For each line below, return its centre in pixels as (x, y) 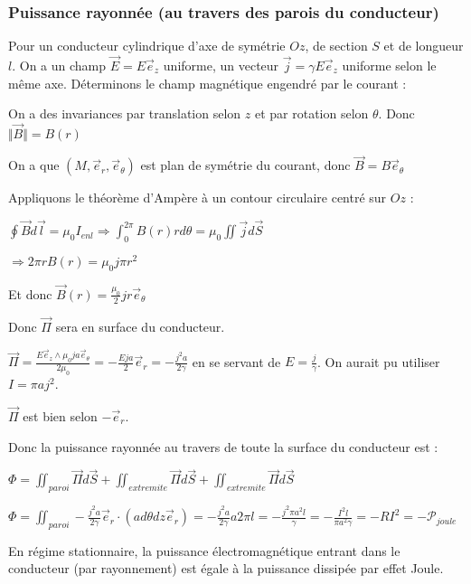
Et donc (30, 293)
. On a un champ (59, 66)
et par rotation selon (311, 113)
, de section (336, 46)
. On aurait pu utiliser (379, 361)
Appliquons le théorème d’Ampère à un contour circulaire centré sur (198, 198)
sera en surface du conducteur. (140, 326)
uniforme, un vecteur (221, 66)
